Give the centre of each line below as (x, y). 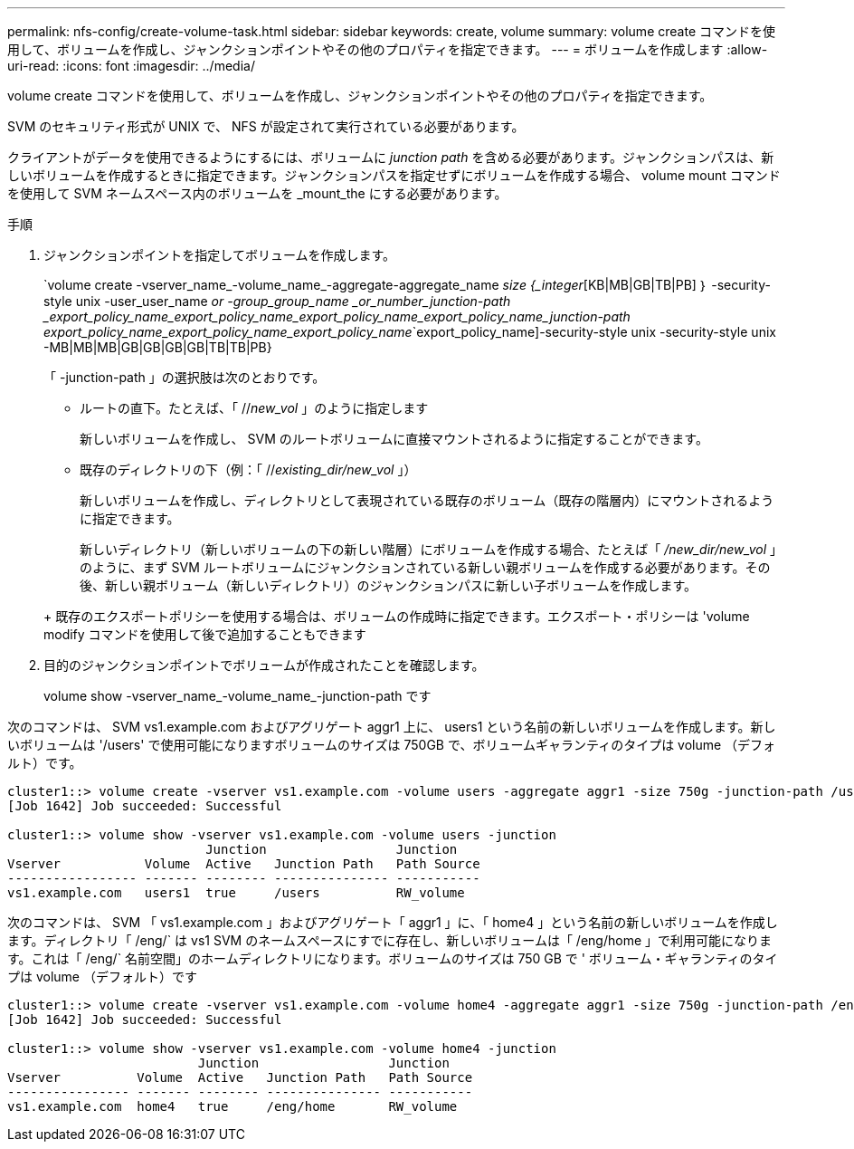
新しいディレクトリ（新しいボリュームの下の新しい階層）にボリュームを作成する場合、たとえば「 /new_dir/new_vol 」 (432, 549)
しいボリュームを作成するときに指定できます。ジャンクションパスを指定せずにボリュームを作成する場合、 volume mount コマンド (394, 175)
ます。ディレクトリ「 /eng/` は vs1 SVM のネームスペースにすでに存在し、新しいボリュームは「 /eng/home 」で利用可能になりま (390, 940)
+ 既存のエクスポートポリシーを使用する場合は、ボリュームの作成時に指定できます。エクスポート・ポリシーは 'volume (397, 616)
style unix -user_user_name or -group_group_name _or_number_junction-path (277, 301)
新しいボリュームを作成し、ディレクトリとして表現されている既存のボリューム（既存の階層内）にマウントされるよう (427, 500)
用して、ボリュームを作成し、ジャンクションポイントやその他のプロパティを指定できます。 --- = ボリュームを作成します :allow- (388, 49)
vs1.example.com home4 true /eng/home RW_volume (232, 1106)
